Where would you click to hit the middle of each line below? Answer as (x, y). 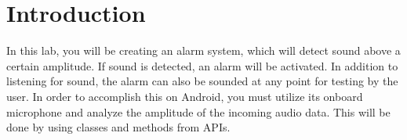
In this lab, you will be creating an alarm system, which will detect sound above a (203, 50)
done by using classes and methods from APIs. (118, 127)
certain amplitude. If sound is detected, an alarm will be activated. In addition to (202, 65)
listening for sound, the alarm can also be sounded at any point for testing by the (202, 81)
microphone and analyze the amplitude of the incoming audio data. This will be (198, 111)
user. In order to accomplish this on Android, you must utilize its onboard (185, 96)
